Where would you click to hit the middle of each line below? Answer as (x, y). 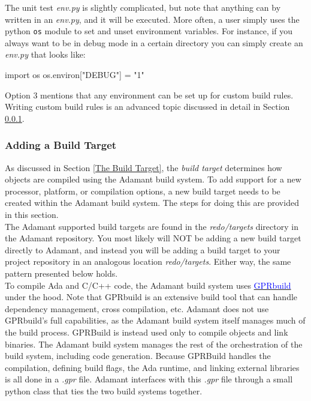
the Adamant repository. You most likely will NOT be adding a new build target (153, 238)
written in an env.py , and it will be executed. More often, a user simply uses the (152, 19)
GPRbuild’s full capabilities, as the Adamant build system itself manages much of (155, 320)
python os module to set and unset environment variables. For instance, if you (149, 31)
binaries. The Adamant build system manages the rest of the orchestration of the (154, 344)
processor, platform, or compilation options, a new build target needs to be (143, 191)
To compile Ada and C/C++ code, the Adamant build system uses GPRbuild (148, 285)
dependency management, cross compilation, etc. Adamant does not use (137, 308)
